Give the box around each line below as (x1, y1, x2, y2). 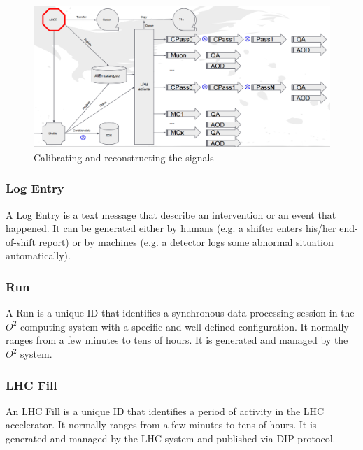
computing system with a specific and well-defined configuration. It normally (20, 319, 349, 333)
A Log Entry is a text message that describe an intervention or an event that (6, 207, 336, 222)
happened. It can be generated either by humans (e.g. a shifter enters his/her (6, 221, 336, 235)
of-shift (6, 234, 36, 249)
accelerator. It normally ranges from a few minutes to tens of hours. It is (6, 417, 317, 432)
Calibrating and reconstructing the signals (34, 150, 214, 164)
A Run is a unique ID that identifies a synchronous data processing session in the (6, 305, 355, 320)
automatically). (6, 248, 71, 263)
